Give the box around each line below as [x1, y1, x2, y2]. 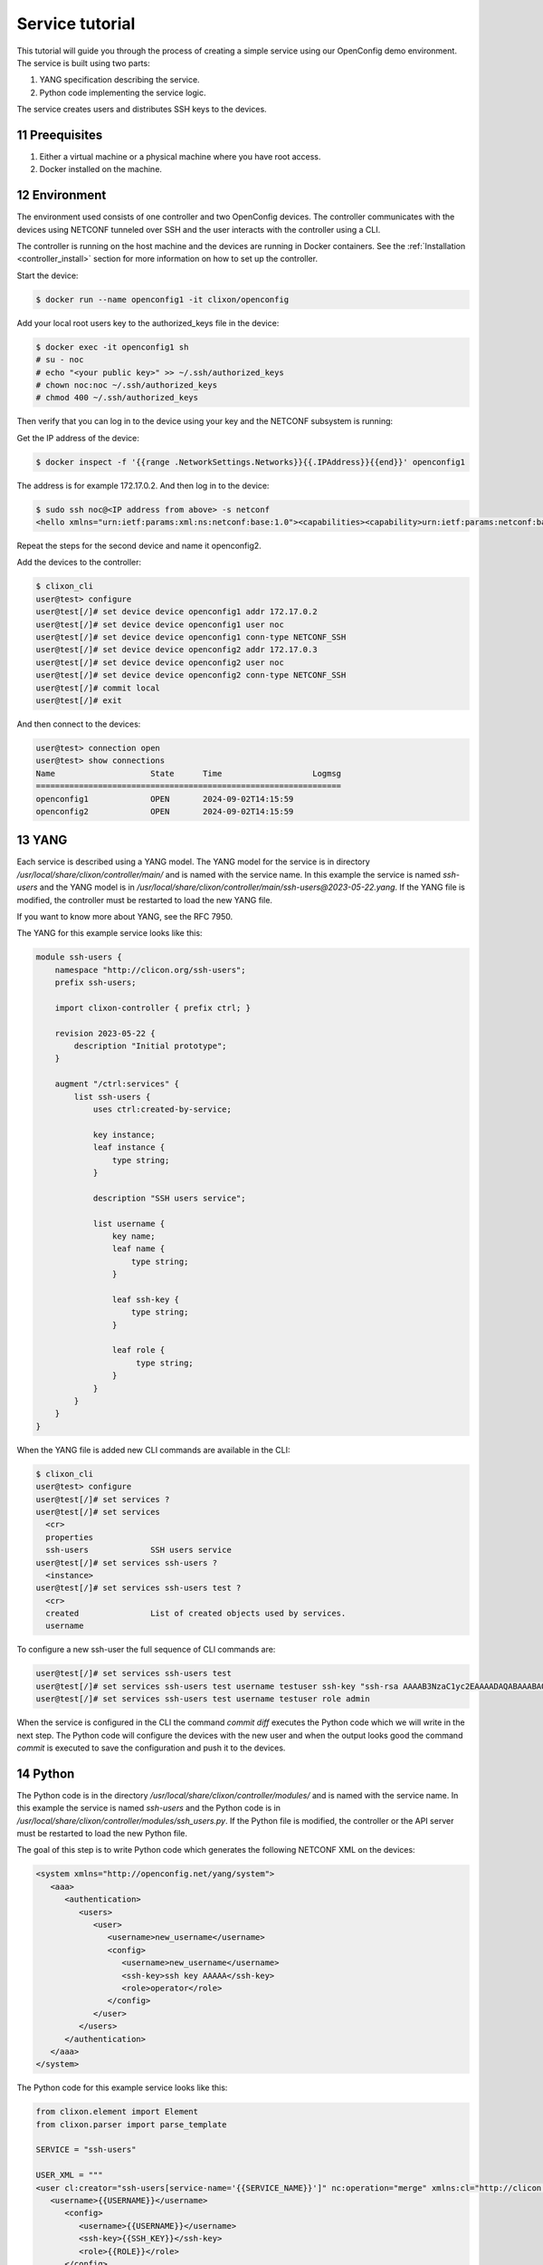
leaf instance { [92, 1142, 166, 1152]
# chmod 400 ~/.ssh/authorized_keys [35, 392, 199, 403]
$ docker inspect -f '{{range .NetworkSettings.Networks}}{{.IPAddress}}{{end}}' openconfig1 [35, 457, 466, 467]
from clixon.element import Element [35, 2106, 199, 2117]
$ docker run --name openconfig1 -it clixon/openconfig [35, 294, 290, 304]
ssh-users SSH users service [45, 1545, 233, 1556]
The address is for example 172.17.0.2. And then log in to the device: [16, 480, 270, 491]
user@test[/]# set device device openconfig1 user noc [35, 619, 284, 630]
